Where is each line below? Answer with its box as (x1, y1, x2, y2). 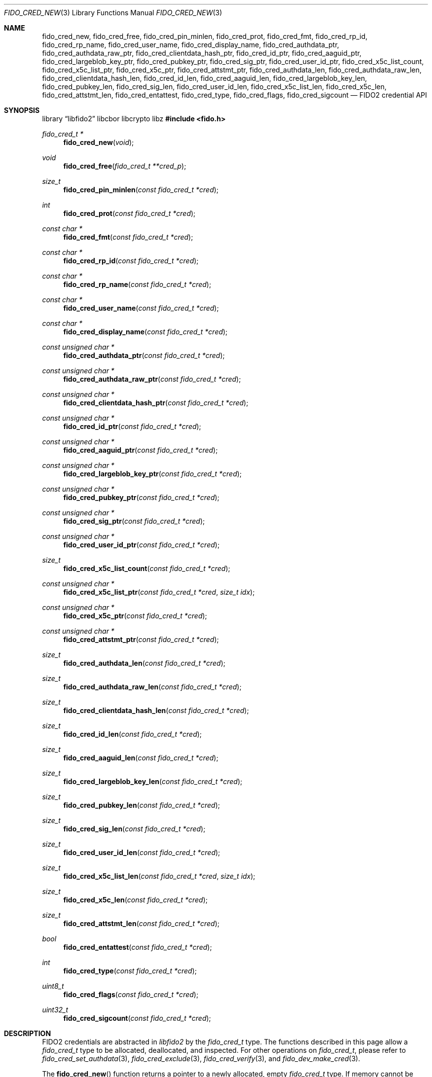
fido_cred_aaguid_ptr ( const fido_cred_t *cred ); (63, 446, 218, 454)
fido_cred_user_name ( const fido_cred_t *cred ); (63, 304, 219, 312)
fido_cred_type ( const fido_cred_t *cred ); (63, 967, 197, 975)
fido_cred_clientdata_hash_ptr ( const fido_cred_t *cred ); (63, 398, 249, 407)
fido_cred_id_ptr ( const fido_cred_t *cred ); (63, 422, 201, 431)
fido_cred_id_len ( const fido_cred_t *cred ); (63, 730, 202, 738)
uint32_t (42, 1005, 69, 1014)
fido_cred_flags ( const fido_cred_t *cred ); (63, 990, 199, 999)
